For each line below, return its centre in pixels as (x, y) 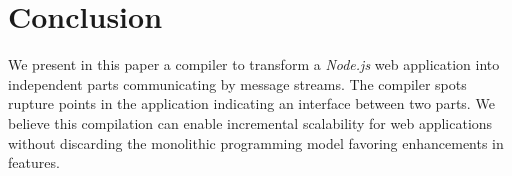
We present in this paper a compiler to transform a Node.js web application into (254, 64)
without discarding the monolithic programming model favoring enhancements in (256, 142)
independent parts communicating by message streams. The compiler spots (237, 83)
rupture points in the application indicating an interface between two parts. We (251, 103)
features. (34, 162)
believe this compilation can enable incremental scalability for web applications (250, 122)
